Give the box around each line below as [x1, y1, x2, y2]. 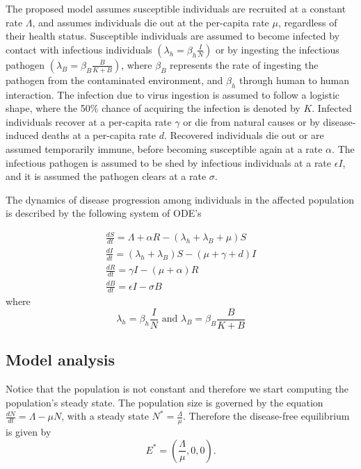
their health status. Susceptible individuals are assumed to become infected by [6, 28, 340, 43]
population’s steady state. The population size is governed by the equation [6, 395, 323, 409]
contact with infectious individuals [6, 42, 152, 56]
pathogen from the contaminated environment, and [6, 72, 223, 87]
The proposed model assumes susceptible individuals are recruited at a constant [6, 1, 346, 15]
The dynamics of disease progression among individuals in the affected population [6, 192, 355, 206]
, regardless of [278, 15, 337, 29]
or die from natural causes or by [183, 114, 320, 129]
